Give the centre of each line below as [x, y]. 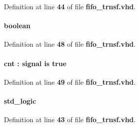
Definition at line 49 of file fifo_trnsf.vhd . [70, 82]
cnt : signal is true [35, 63]
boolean [17, 26]
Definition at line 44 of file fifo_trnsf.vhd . [70, 6]
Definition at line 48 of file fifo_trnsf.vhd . [70, 44]
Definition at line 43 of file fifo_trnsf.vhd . [70, 119]
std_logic [20, 100]
